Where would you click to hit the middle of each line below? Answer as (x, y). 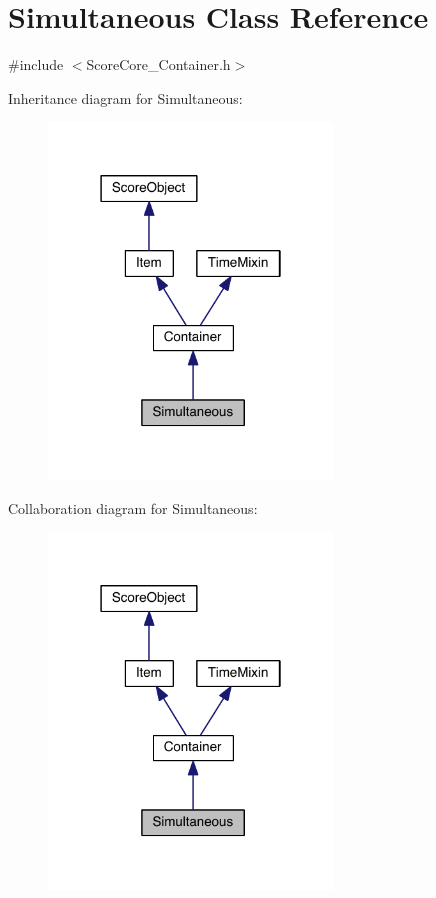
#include (36, 64)
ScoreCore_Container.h (158, 64)
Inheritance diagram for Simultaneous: (125, 97)
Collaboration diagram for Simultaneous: (133, 507)
